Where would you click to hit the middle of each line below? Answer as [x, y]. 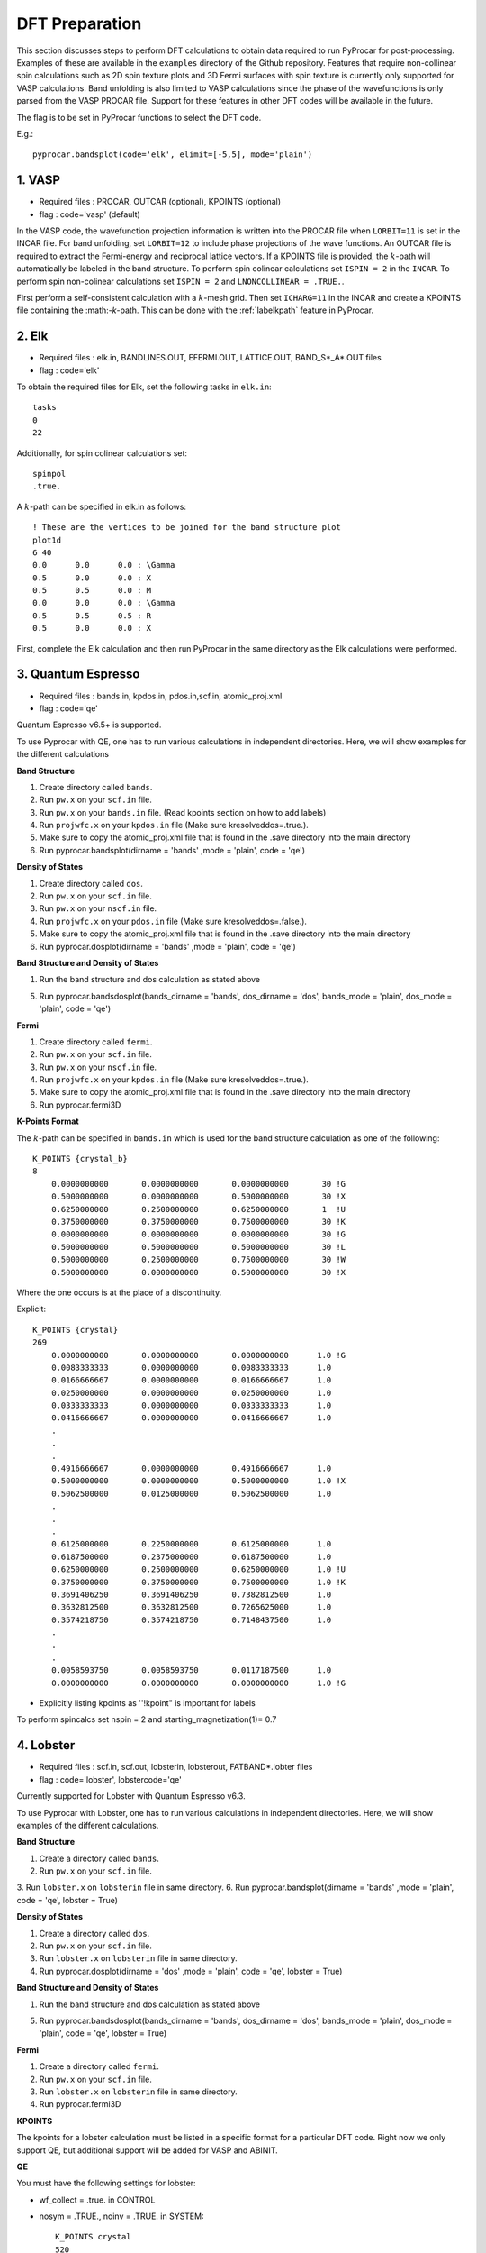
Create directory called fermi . [96, 1042]
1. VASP [39, 180]
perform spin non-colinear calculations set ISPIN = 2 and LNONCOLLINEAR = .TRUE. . [180, 281]
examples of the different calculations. [88, 1825]
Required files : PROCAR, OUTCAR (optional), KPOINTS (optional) [160, 202]
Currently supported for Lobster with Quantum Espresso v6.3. [131, 1796]
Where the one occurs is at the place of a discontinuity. [119, 1292]
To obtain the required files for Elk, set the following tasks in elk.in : [144, 387]
